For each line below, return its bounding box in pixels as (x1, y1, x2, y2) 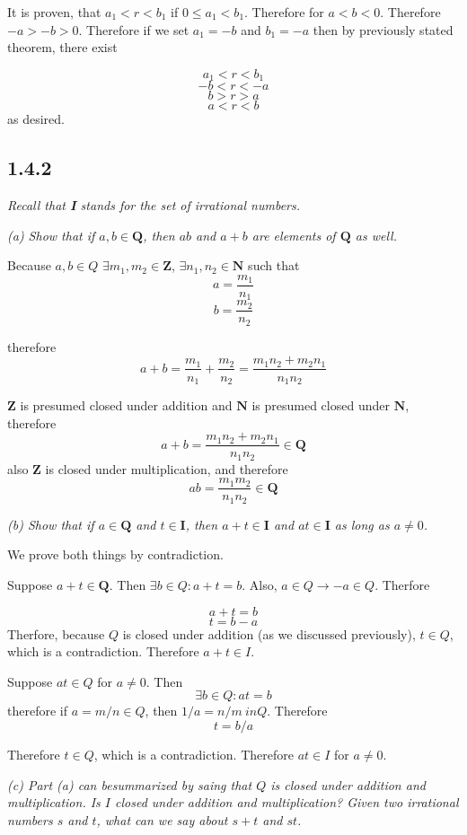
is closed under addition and (270, 775, 426, 794)
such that (248, 256, 300, 275)
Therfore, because (7, 624, 105, 643)
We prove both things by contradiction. (7, 545, 224, 564)
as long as (334, 514, 390, 533)
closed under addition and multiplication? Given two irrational (115, 793, 459, 812)
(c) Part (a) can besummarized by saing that (7, 775, 252, 794)
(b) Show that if (7, 514, 94, 533)
